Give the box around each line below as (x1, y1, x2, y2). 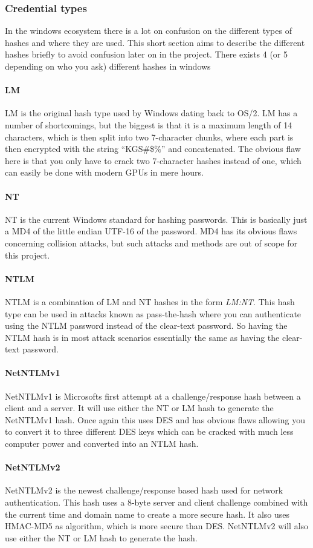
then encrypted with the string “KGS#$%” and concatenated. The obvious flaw (5, 142, 301, 155)
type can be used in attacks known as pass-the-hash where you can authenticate (5, 307, 302, 320)
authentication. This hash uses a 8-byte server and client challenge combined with (5, 496, 308, 509)
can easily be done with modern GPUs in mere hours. (5, 166, 204, 179)
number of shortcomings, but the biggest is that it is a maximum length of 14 (5, 118, 292, 131)
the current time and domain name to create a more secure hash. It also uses (5, 507, 290, 520)
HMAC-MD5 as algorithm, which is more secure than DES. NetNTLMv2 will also (5, 520, 309, 532)
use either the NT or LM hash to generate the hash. (5, 531, 198, 544)
